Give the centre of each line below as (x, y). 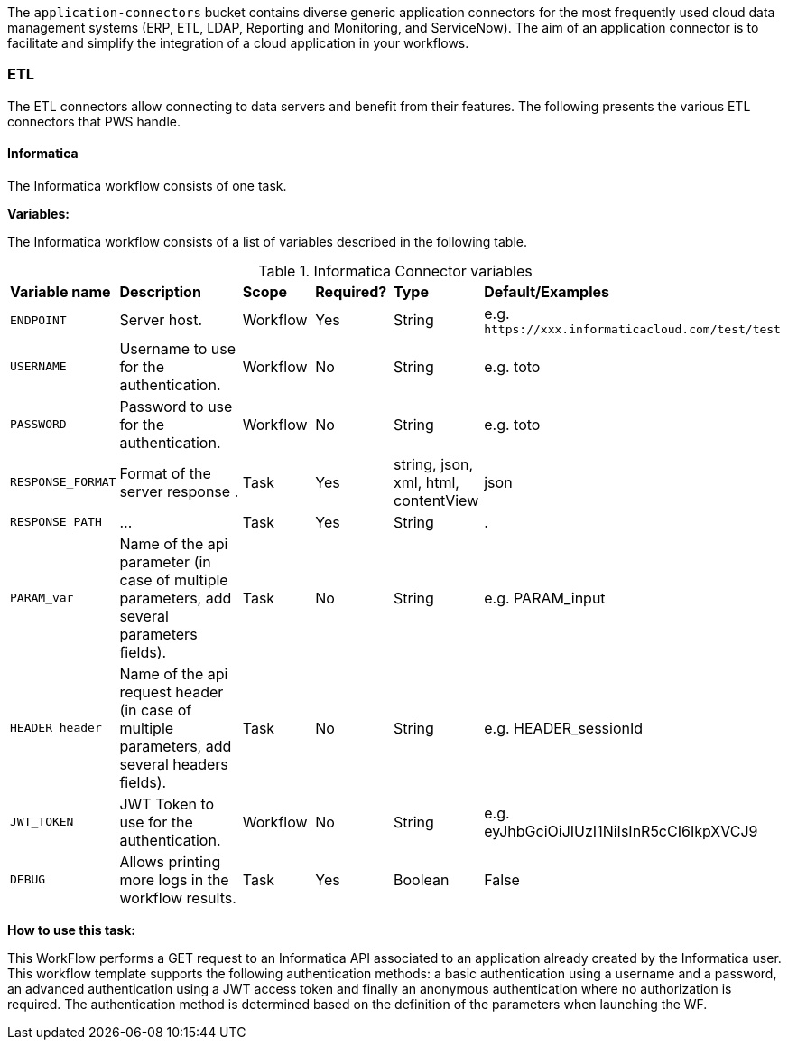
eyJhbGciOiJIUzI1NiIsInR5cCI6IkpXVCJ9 (621, 831)
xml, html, (426, 482)
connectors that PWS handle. (94, 121)
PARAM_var (42, 598)
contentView (436, 500)
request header (172, 692)
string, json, (434, 464)
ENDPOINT (38, 320)
